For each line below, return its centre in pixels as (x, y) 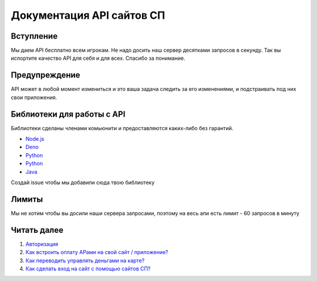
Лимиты (27, 199)
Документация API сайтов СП (88, 15)
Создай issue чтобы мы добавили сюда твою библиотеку (83, 182)
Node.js (35, 139)
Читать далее (37, 230)
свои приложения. (34, 97)
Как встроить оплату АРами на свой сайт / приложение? (97, 252)
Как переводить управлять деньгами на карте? (85, 260)
